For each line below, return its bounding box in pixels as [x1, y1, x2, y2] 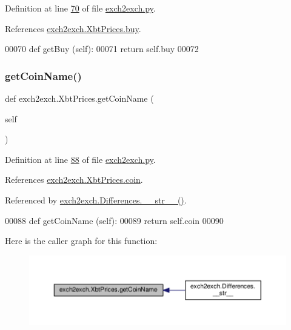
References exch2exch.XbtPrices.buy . [5, 22, 141, 35]
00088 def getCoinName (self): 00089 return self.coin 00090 [5, 214, 224, 226]
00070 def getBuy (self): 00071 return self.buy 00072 [5, 42, 199, 55]
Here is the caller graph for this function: [5, 234, 158, 247]
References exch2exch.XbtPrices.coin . [5, 173, 143, 186]
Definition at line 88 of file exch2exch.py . [5, 153, 156, 165]
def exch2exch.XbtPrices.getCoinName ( [5, 92, 154, 104]
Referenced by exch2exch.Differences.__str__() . [5, 193, 187, 206]
